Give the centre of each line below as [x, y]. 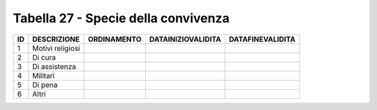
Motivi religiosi [56, 48]
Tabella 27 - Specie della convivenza [121, 18]
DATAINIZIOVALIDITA [185, 39]
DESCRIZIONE [56, 39]
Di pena [45, 85]
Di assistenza [54, 66]
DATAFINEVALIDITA [262, 39]
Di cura [44, 57]
